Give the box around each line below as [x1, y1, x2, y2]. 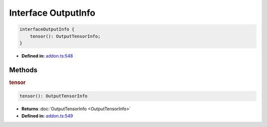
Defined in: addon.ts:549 [21, 113, 73, 119]
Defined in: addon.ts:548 [21, 53, 73, 59]
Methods [9, 65, 38, 74]
